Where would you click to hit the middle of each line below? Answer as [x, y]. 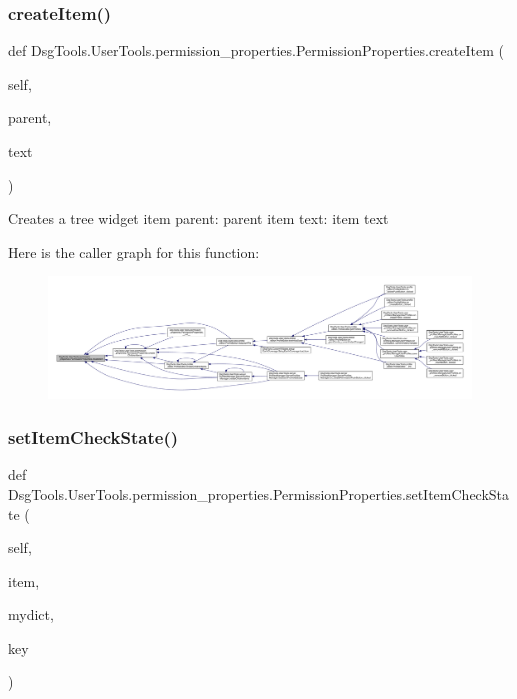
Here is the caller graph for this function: [134, 251]
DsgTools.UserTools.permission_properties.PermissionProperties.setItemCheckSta [259, 493]
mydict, [31, 614]
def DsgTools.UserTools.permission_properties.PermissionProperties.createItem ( [256, 50]
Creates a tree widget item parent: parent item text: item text [198, 218]
